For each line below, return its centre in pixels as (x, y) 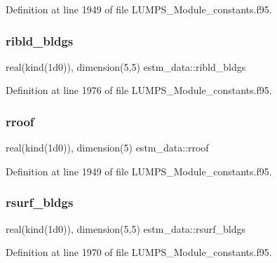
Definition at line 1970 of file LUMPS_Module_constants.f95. (139, 252)
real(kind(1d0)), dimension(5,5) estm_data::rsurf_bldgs (126, 228)
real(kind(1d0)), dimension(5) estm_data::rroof (107, 148)
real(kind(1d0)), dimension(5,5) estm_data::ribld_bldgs (126, 66)
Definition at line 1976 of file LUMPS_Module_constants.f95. (139, 90)
